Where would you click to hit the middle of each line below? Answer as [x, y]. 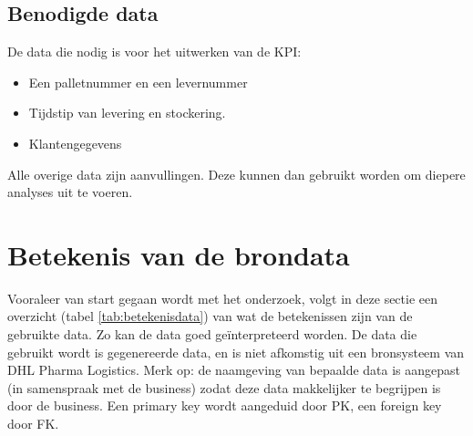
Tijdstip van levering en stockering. [127, 113]
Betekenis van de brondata [179, 254]
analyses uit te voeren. [70, 192]
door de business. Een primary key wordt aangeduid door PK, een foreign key [225, 405]
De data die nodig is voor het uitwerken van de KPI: [154, 52]
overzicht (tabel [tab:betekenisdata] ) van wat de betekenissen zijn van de [210, 316]
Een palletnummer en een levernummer [138, 82]
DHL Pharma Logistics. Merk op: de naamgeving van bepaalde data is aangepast [234, 370]
